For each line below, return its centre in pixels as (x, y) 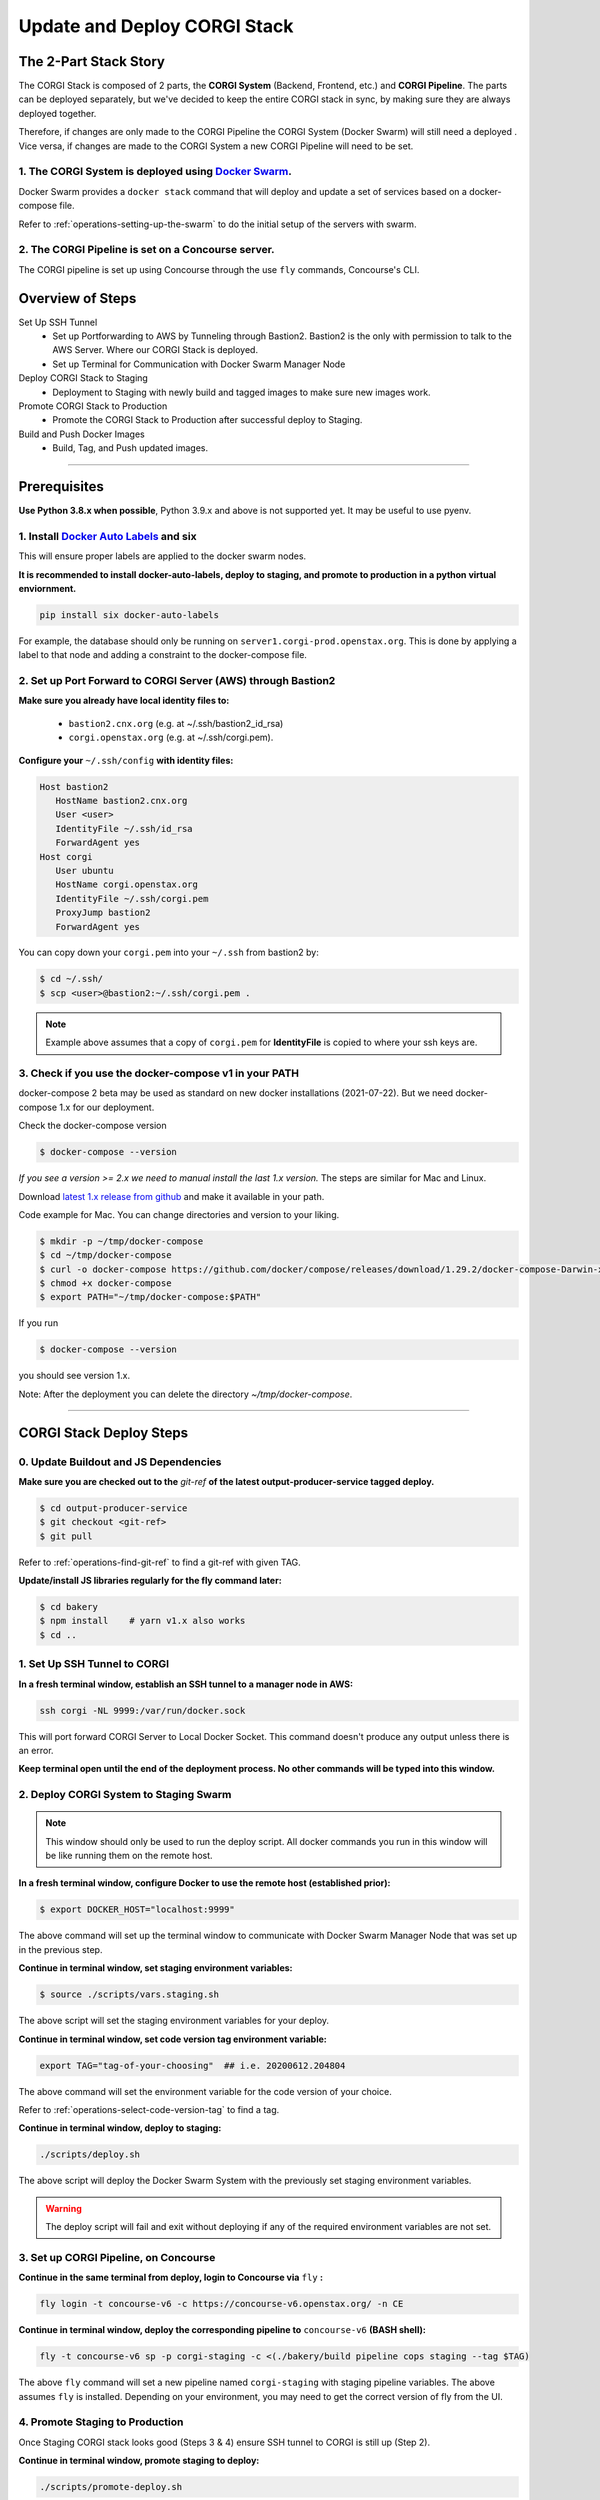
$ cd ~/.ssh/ (71, 979)
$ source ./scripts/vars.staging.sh (129, 1994)
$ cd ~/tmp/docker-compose (105, 1255)
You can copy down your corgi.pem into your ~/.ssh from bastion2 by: (168, 952)
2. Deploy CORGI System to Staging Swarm (125, 1795)
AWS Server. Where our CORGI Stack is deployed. (155, 350)
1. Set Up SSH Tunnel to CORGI (94, 1664)
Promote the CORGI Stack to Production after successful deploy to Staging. (207, 420)
